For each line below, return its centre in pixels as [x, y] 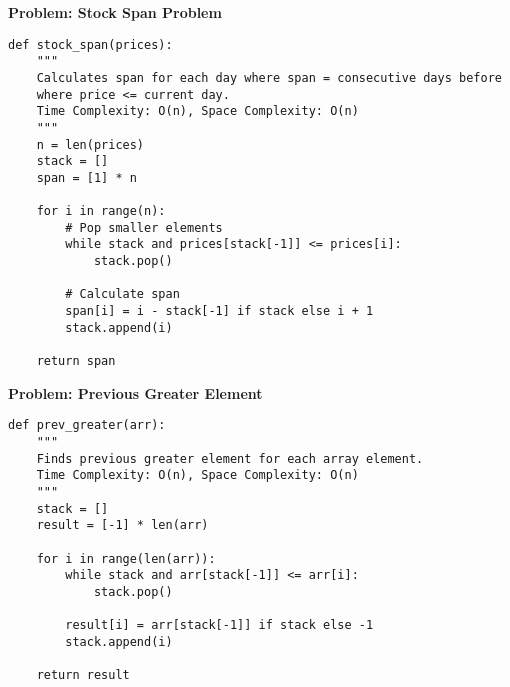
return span [76, 361]
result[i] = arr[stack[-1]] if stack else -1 [219, 625]
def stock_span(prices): [90, 44]
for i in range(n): [101, 211]
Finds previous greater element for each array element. [230, 458]
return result [83, 675]
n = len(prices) [90, 144]
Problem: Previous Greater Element [135, 392]
